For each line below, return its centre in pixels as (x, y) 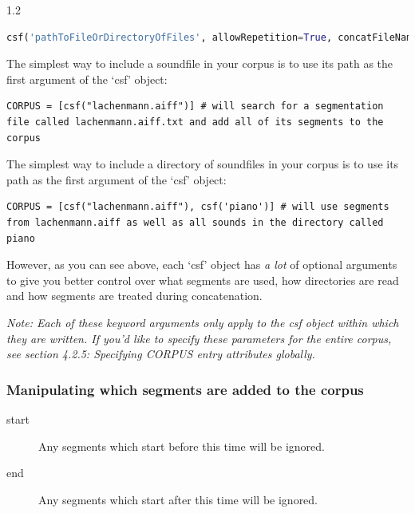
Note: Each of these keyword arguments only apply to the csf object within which (203, 322)
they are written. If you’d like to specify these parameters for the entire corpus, (199, 338)
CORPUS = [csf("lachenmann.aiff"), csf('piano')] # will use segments (198, 207)
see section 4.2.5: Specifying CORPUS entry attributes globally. (161, 354)
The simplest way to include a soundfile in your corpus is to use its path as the (200, 63)
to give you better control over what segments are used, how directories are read (203, 280)
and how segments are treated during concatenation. (134, 296)
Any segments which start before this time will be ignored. (182, 446)
